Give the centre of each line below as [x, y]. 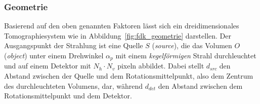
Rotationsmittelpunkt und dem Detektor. [68, 96]
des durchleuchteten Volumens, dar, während [74, 85]
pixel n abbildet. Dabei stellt [161, 66]
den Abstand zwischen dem [200, 85]
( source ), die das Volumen [192, 45]
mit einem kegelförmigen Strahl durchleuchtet [186, 55]
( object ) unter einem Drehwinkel [54, 55]
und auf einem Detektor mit [48, 66]
